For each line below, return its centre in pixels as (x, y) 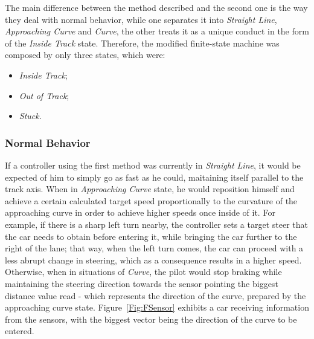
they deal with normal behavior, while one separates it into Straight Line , (141, 19)
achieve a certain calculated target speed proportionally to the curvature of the (151, 200)
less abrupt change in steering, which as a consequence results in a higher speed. (153, 260)
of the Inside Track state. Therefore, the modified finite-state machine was (142, 43)
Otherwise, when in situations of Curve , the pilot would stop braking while (143, 272)
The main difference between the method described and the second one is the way (156, 7)
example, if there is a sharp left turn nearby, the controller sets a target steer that (156, 224)
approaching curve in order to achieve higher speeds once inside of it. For (140, 212)
